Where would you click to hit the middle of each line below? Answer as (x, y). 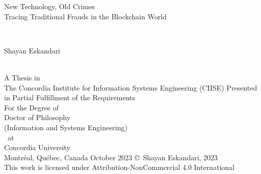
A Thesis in (22, 77)
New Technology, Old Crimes (49, 6)
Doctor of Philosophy (37, 117)
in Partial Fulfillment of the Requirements (70, 97)
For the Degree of (32, 107)
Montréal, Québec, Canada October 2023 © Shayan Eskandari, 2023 (111, 157)
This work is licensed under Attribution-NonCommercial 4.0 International (119, 167)
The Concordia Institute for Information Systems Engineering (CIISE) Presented (131, 87)
